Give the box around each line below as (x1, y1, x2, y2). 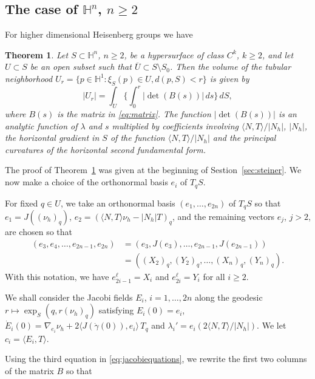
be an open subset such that (30, 60, 132, 73)
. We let (257, 319, 286, 332)
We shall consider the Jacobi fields (5, 290, 133, 303)
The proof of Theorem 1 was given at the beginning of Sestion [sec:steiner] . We (5, 163, 302, 176)
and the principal (212, 131, 276, 144)
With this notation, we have (5, 270, 109, 282)
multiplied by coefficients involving (112, 119, 239, 132)
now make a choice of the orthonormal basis (5, 176, 168, 188)
